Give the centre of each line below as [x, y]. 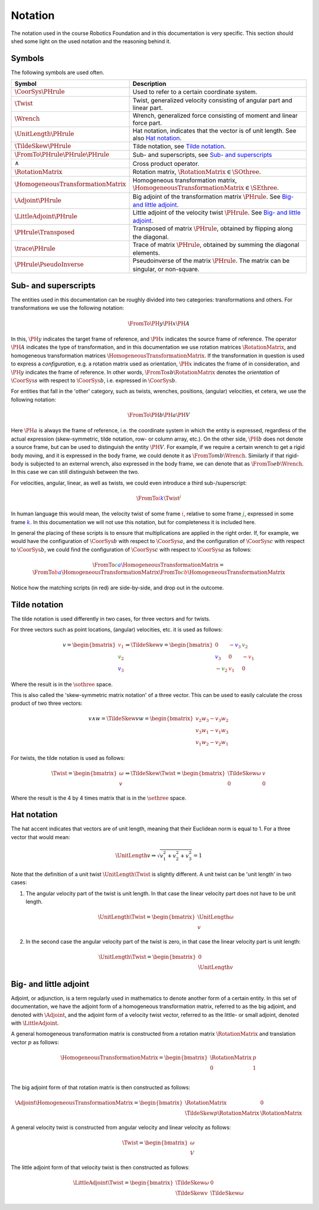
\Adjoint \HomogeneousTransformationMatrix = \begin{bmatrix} [99, 1103]
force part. [147, 123]
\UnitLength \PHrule [44, 134]
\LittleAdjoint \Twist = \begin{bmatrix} [123, 1182]
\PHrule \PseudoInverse [49, 265]
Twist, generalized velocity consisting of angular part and [212, 100]
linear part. [148, 108]
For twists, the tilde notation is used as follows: [68, 758]
